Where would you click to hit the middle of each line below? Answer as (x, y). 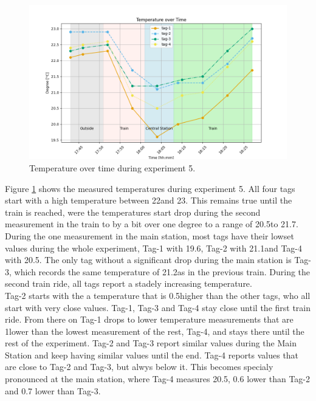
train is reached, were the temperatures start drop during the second (133, 212)
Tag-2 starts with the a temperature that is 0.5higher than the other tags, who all (158, 295)
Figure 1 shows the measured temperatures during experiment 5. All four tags (150, 188)
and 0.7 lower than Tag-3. (53, 390)
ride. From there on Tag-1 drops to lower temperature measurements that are (149, 319)
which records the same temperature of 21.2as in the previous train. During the (162, 271)
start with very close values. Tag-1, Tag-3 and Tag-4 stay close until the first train (158, 307)
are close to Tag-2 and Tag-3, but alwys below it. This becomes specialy (139, 367)
